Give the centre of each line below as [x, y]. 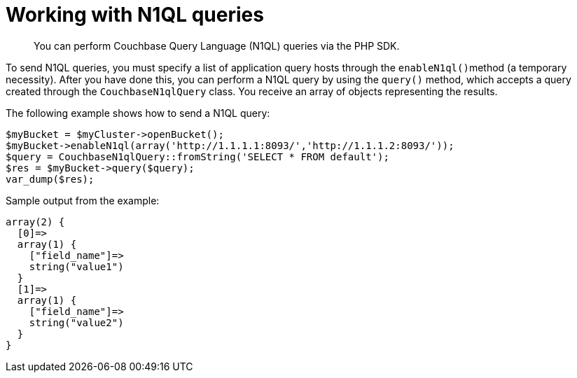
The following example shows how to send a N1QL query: [138, 113]
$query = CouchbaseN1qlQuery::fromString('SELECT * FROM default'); [197, 156]
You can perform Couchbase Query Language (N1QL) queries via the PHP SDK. [217, 45]
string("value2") [76, 322]
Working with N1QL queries [135, 15]
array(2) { [35, 222]
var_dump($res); [50, 179]
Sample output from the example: [83, 200]
